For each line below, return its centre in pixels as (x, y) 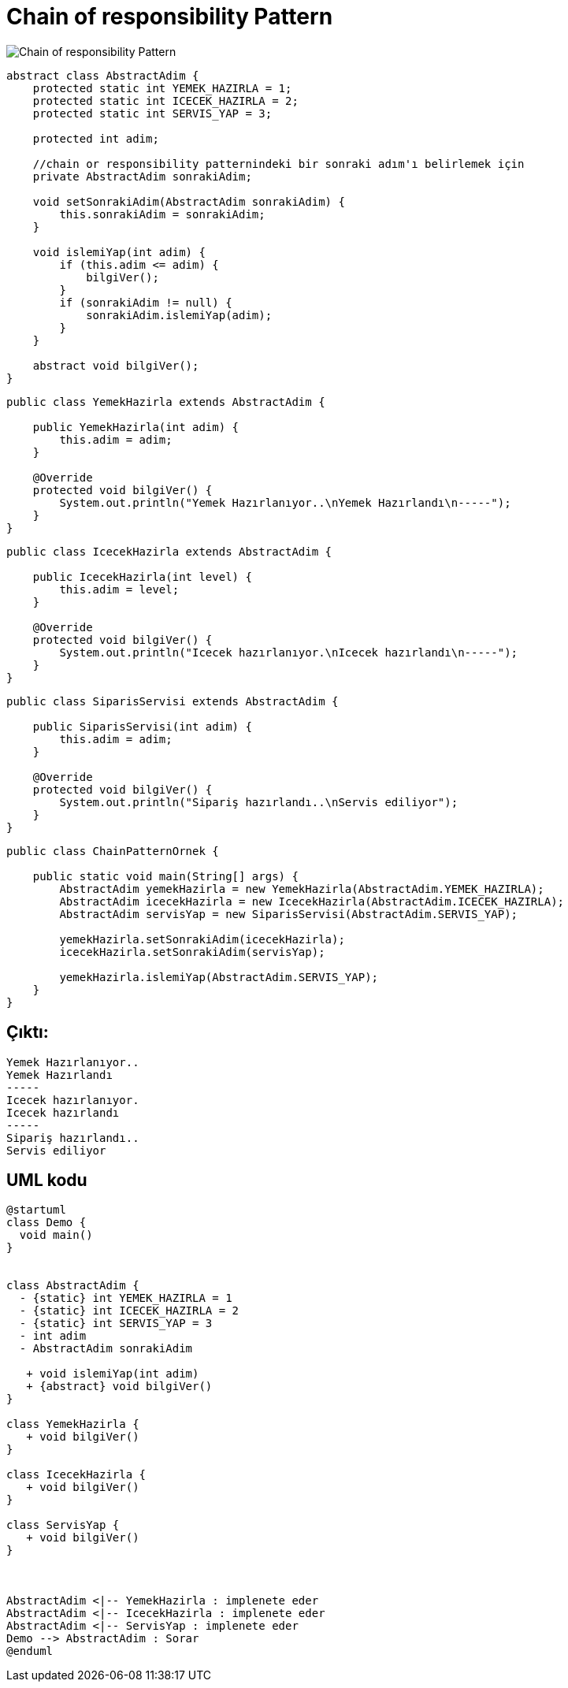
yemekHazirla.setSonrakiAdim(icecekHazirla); (202, 939)
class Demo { (46, 1223)
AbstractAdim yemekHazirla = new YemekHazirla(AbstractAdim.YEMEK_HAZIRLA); (302, 889)
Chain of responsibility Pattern (170, 17)
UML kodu (47, 1180)
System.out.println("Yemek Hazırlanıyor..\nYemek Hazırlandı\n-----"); (285, 502)
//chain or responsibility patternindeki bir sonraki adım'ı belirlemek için (278, 164)
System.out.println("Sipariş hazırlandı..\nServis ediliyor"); (259, 802)
